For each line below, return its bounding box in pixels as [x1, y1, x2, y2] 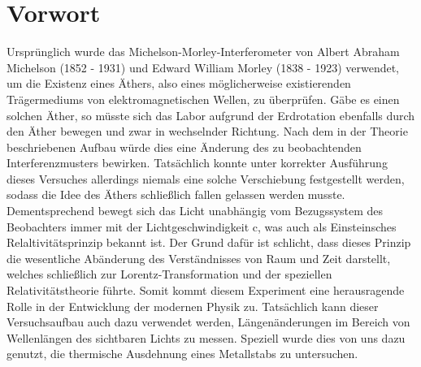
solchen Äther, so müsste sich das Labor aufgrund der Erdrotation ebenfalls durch [7, 106, 415, 123]
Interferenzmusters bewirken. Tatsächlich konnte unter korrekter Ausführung [7, 154, 388, 171]
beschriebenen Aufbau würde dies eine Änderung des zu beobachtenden [7, 138, 362, 155]
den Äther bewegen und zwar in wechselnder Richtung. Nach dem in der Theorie [7, 123, 408, 140]
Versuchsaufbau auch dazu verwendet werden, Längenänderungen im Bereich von [7, 313, 410, 330]
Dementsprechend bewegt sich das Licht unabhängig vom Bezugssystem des [7, 202, 384, 219]
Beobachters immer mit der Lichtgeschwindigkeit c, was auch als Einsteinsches [7, 218, 397, 235]
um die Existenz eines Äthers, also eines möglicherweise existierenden [7, 75, 351, 92]
